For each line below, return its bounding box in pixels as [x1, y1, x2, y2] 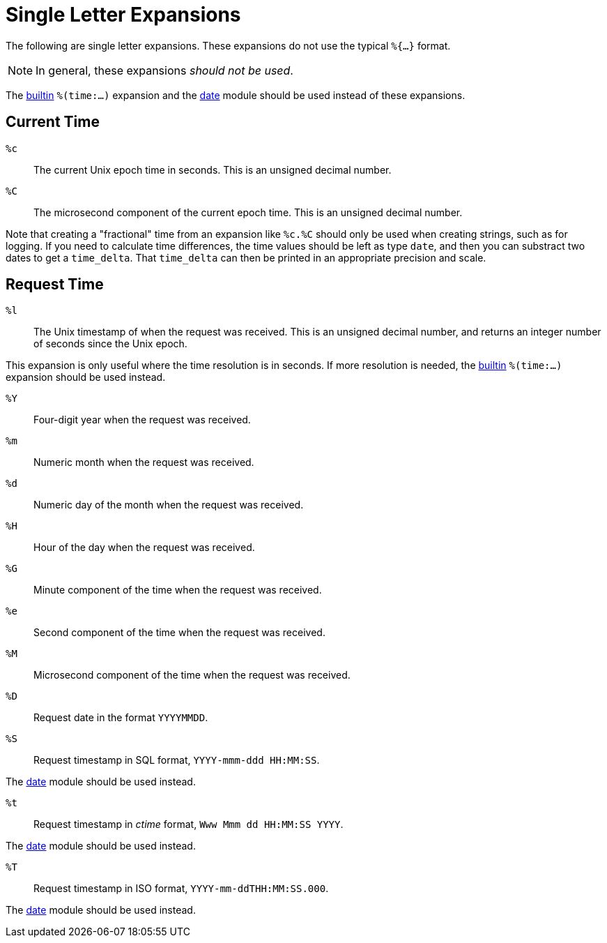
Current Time [6, 113, 100, 131]
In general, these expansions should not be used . [36, 63, 293, 77]
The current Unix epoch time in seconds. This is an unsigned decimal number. [33, 163, 392, 176]
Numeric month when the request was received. [33, 456, 254, 469]
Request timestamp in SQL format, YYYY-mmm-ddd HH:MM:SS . [33, 754, 320, 767]
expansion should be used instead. [6, 371, 166, 384]
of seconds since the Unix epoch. [33, 338, 187, 350]
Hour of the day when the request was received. [33, 541, 255, 554]
